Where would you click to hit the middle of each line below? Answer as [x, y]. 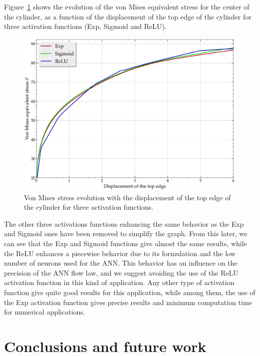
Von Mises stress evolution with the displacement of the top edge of [128, 197]
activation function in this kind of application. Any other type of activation [119, 282]
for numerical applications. [45, 312]
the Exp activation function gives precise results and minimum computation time [128, 302]
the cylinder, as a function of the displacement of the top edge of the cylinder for [128, 16]
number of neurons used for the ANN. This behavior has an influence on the [121, 263]
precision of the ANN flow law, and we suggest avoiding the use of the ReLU [121, 272]
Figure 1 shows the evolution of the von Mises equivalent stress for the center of [127, 6]
